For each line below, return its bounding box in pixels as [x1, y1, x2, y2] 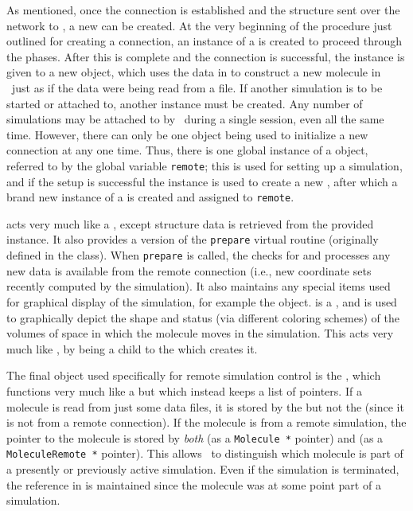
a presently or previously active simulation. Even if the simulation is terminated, [6, 461, 399, 477]
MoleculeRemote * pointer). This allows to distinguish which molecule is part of [6, 445, 403, 462]
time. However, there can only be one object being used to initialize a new [6, 126, 368, 142]
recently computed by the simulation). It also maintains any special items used [6, 278, 391, 295]
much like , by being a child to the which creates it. [6, 340, 258, 357]
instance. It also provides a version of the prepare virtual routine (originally [6, 231, 379, 248]
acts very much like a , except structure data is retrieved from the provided [6, 215, 374, 232]
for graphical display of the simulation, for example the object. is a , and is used [6, 293, 397, 310]
